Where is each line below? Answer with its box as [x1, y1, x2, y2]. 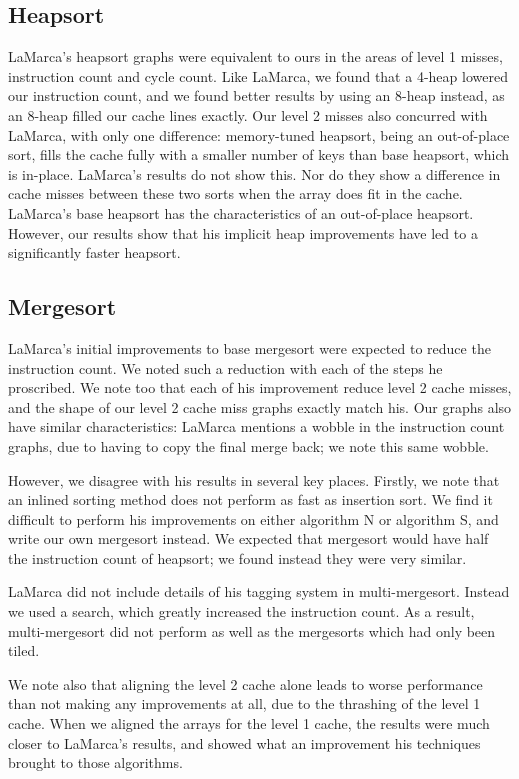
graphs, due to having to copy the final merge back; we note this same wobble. [8, 435, 489, 456]
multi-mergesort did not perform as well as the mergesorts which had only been [8, 620, 496, 641]
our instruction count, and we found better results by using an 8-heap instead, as [8, 85, 505, 106]
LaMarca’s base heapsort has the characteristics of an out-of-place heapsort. [8, 202, 474, 223]
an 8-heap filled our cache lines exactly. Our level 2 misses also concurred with [8, 104, 488, 125]
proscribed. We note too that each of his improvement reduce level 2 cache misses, [8, 377, 512, 398]
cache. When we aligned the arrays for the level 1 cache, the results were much [8, 713, 490, 734]
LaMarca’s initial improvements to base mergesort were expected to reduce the [8, 337, 491, 358]
